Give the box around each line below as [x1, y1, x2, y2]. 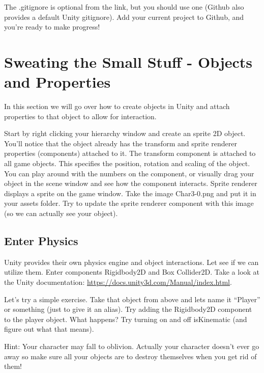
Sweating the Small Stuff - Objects [4, 51, 253, 72]
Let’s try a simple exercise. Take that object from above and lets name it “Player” [4, 294, 260, 304]
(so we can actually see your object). [4, 208, 118, 219]
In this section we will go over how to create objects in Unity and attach [4, 101, 230, 112]
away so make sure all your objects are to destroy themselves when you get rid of [4, 351, 257, 361]
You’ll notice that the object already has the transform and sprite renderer [4, 138, 237, 148]
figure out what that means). [4, 324, 94, 334]
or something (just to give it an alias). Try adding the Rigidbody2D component [4, 304, 252, 314]
